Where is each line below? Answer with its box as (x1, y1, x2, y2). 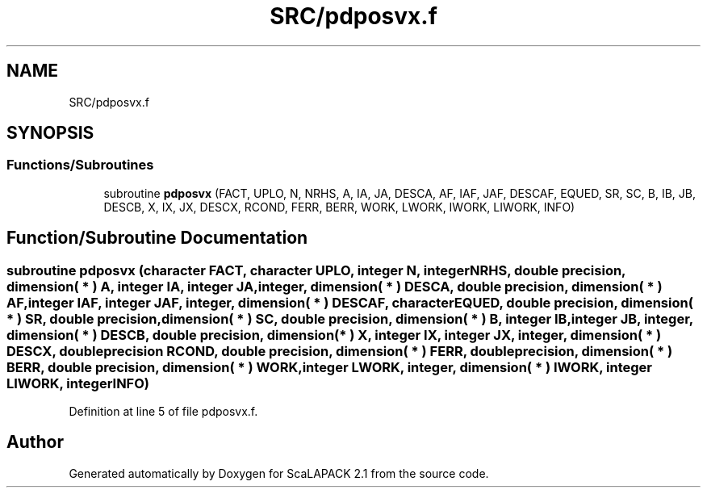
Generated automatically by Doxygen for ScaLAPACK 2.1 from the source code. (69, 466, 489, 480)
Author (6, 432, 64, 453)
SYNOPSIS (6, 123, 94, 144)
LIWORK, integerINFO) (6, 375, 149, 391)
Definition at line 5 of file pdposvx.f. (69, 404, 258, 419)
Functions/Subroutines (6, 157, 154, 174)
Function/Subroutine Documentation (6, 228, 308, 249)
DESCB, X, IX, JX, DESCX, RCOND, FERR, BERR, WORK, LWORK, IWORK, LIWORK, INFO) (103, 199, 575, 214)
